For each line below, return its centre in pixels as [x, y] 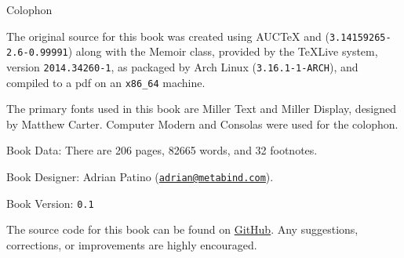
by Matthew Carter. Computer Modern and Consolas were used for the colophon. [202, 124]
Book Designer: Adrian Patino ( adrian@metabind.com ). [140, 176]
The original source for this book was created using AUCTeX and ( [168, 36]
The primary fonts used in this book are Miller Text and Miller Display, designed [202, 109]
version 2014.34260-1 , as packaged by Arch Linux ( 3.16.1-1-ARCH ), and [182, 66]
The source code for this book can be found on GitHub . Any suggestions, [182, 229]
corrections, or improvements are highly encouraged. [132, 244]
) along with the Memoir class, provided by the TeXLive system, [223, 51]
